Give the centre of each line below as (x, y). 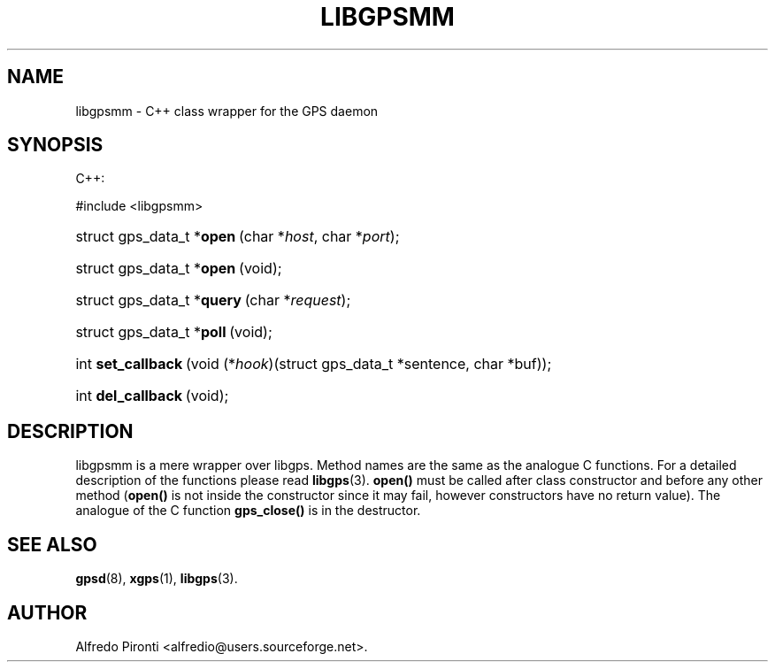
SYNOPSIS (55, 145)
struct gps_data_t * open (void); (179, 269)
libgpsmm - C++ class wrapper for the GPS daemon (227, 111)
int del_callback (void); (152, 396)
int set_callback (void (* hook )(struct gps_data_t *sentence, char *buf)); (314, 364)
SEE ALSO (52, 544)
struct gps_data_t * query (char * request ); (213, 300)
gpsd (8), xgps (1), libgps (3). (157, 579)
